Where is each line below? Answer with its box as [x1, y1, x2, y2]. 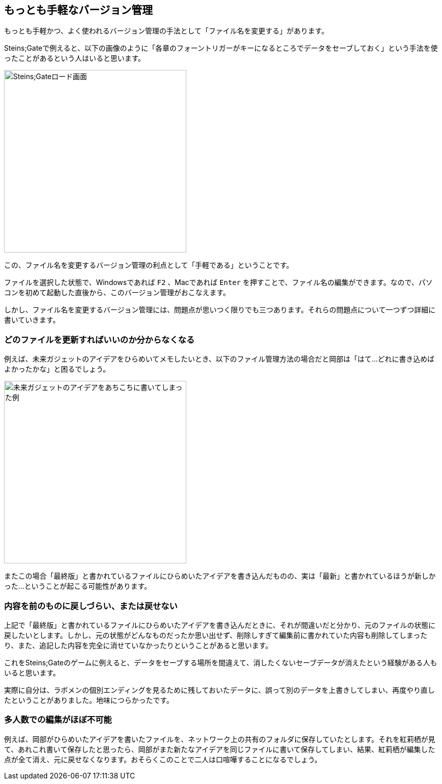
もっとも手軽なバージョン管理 [4, 4, 153, 16]
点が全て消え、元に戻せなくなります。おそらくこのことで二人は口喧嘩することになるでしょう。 [4, 755, 322, 764]
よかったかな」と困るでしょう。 [4, 365, 110, 374]
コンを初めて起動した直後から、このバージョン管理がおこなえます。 [4, 288, 230, 297]
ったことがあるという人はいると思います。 [4, 54, 145, 63]
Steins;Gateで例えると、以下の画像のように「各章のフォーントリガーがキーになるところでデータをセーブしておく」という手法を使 [4, 44, 438, 53]
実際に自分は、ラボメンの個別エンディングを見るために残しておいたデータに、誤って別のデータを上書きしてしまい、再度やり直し [4, 685, 435, 694]
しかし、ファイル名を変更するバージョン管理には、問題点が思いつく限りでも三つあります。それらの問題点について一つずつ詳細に [4, 305, 435, 314]
